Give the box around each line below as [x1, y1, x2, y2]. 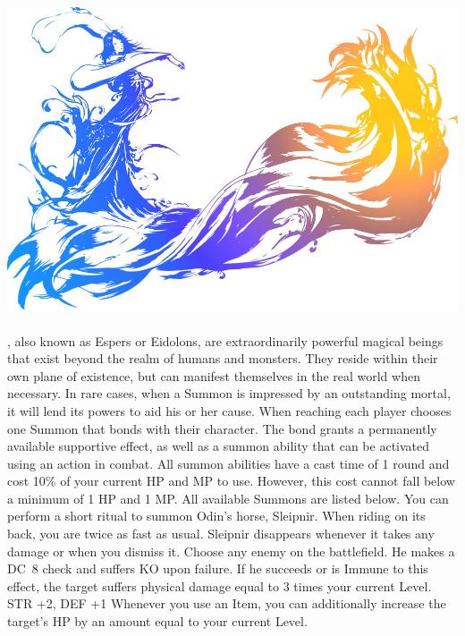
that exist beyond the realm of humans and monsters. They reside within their [7, 349, 438, 368]
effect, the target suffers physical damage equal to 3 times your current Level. [7, 576, 432, 595]
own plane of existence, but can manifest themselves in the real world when [7, 366, 420, 385]
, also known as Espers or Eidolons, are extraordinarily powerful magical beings [7, 331, 444, 350]
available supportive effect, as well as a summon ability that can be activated [7, 437, 430, 455]
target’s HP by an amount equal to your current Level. [7, 612, 308, 631]
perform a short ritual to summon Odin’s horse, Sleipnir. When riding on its [7, 506, 426, 525]
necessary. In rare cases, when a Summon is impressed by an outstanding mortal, [7, 384, 451, 403]
